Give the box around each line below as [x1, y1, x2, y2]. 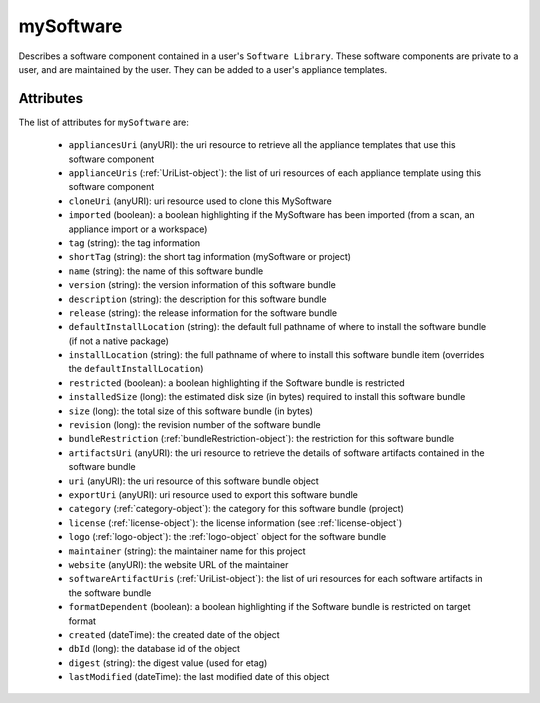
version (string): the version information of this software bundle [68, 279, 337, 291]
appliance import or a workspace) [68, 223, 208, 235]
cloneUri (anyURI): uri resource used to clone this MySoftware [68, 195, 332, 207]
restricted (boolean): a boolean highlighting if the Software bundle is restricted [68, 376, 405, 389]
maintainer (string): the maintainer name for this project [68, 545, 306, 557]
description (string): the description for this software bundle [68, 293, 327, 305]
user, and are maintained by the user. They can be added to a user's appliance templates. [18, 63, 388, 75]
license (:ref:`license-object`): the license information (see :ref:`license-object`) [68, 516, 403, 529]
